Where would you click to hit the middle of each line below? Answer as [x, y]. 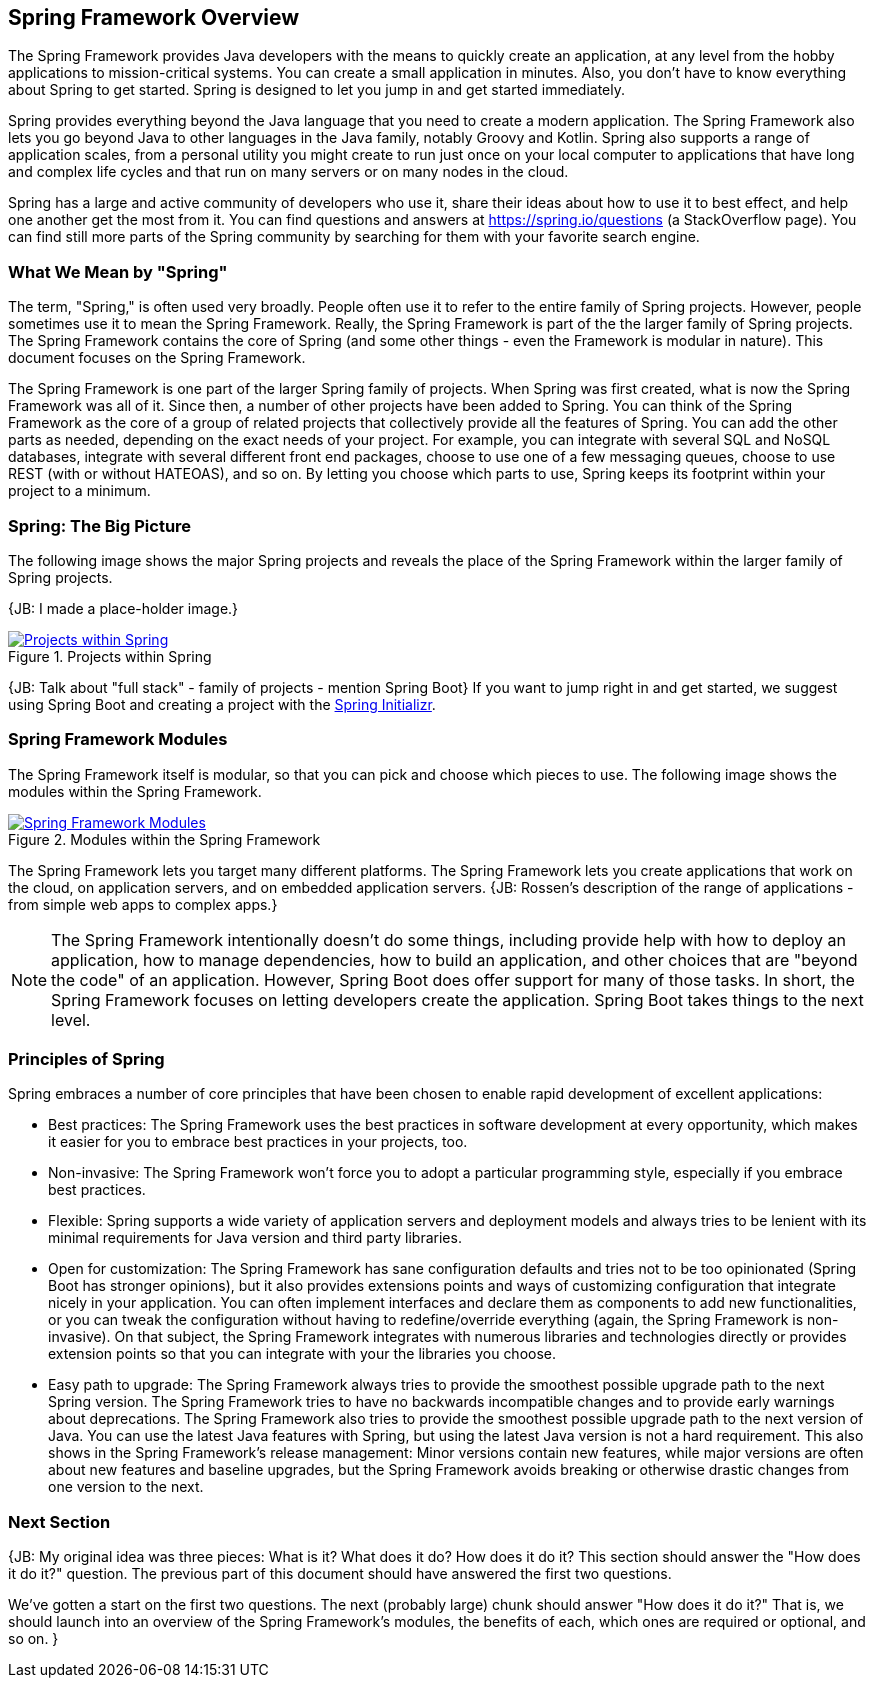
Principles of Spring [86, 1059]
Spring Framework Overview [154, 17]
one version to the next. [126, 1487]
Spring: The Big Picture [100, 525]
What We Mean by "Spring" [118, 271]
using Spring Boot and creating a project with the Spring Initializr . [222, 704]
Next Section [59, 1521]
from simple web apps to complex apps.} [143, 904]
